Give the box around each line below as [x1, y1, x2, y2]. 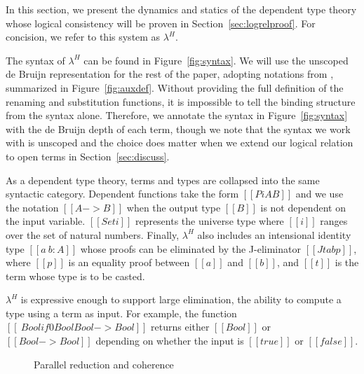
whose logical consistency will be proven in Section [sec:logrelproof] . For [6, 15, 316, 30]
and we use [295, 186, 344, 201]
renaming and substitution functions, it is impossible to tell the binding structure [6, 94, 356, 109]
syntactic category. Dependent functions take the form [6, 186, 239, 201]
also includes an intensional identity [197, 227, 351, 242]
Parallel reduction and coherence [34, 356, 174, 371]
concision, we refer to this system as [6, 29, 161, 44]
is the [335, 255, 359, 270]
